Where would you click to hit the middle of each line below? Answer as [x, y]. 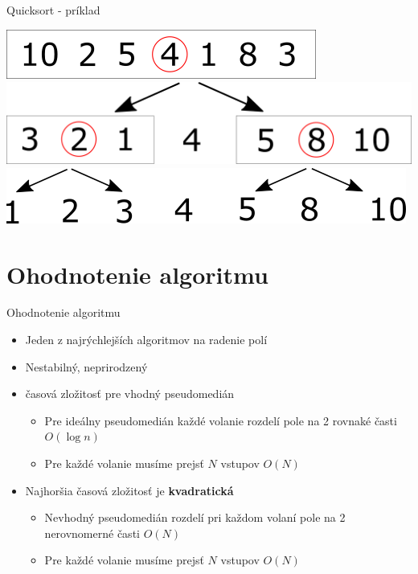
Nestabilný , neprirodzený [86, 366]
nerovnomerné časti [92, 533]
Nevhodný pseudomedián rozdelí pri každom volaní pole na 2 [195, 517]
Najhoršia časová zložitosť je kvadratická [129, 490]
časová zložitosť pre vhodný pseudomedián [130, 394]
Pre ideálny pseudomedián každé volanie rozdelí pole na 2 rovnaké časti [221, 420]
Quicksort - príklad [53, 10]
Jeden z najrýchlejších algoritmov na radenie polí [146, 340]
